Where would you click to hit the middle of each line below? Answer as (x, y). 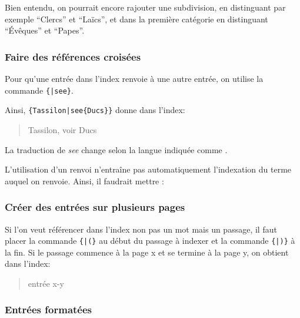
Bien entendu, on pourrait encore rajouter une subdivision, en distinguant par (145, 7)
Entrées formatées (49, 309)
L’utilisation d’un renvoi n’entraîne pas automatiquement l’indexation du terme (148, 169)
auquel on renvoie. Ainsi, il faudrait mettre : (84, 180)
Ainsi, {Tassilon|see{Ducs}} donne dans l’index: (95, 110)
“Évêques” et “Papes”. (45, 30)
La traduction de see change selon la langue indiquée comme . (116, 149)
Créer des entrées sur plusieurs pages (95, 207)
